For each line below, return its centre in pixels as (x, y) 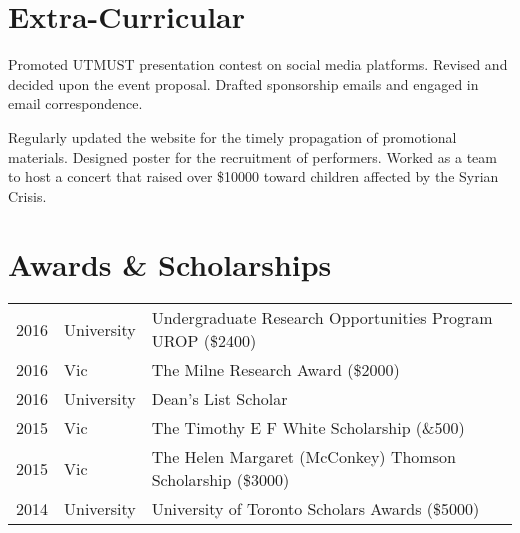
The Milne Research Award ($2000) (275, 370)
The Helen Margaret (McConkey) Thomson (303, 457)
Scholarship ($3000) (220, 480)
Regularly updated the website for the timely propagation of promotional (232, 136)
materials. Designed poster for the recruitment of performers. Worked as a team (252, 156)
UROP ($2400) (204, 341)
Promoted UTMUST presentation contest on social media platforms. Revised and (258, 64)
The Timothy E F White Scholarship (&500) (308, 428)
